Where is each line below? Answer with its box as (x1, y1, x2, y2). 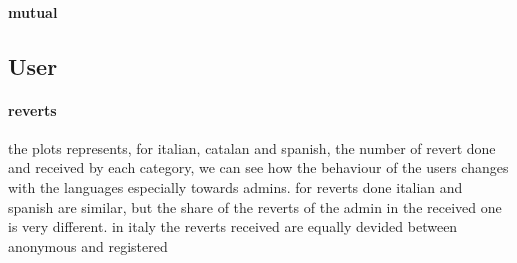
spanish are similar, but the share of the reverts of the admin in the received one (8, 196, 502, 217)
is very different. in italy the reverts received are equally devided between (8, 216, 458, 237)
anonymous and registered (8, 235, 168, 256)
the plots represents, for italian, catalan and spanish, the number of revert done (8, 137, 496, 158)
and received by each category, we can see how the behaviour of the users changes (8, 157, 509, 178)
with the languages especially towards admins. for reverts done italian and (8, 176, 463, 197)
